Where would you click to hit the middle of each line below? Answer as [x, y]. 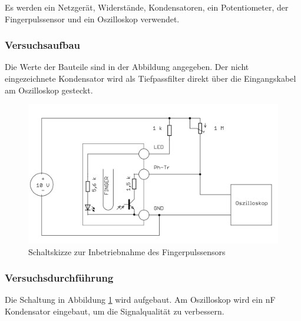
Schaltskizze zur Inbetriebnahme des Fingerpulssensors [127, 251]
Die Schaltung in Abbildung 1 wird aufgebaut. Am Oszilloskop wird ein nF [140, 300]
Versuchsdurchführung [59, 278]
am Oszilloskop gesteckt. [49, 90]
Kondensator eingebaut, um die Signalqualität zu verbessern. [115, 311]
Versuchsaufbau [43, 45]
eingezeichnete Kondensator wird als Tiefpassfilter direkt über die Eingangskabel [150, 78]
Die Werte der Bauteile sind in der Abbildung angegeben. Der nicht [127, 67]
